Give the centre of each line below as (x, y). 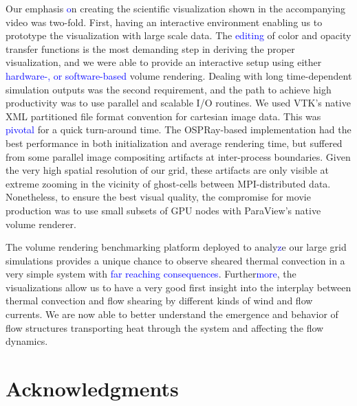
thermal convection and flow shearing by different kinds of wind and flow (159, 301)
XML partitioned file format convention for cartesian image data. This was (163, 116)
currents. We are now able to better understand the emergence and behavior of (172, 314)
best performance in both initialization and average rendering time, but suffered (174, 143)
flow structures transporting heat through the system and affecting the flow (165, 327)
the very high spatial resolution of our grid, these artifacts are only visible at (167, 170)
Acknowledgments (92, 388)
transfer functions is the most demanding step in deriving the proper (150, 48)
